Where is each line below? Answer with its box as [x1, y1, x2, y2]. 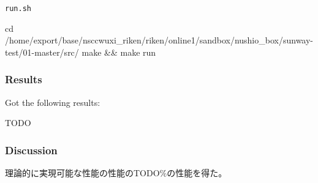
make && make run [81, 45, 156, 58]
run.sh [5, 4, 31, 13]
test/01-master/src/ [5, 45, 79, 58]
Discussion [5, 142, 58, 157]
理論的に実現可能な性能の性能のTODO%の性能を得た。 [5, 166, 227, 179]
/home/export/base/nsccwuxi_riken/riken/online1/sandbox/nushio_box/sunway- [5, 34, 314, 47]
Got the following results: [5, 95, 100, 108]
